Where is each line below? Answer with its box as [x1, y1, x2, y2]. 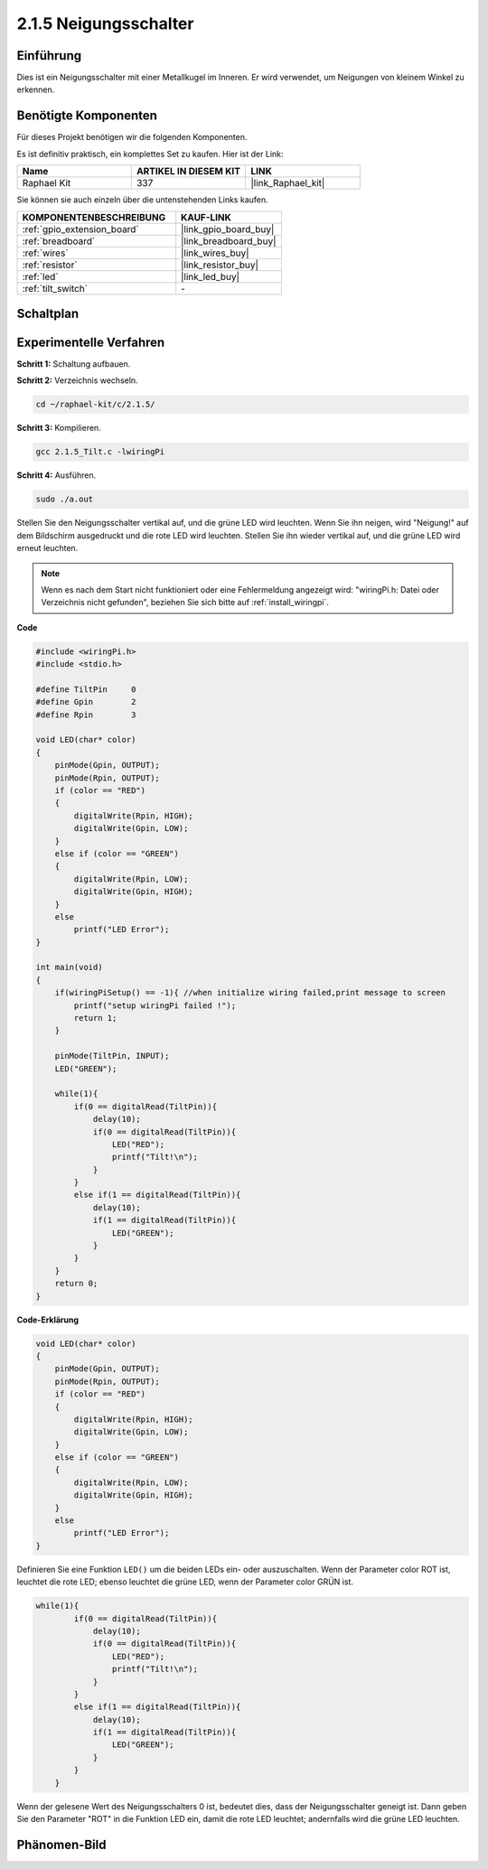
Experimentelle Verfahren [16, 334, 165, 350]
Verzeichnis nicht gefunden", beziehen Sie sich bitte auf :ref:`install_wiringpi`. [41, 597, 329, 608]
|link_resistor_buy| [181, 258, 259, 271]
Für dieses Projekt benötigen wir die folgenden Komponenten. [16, 132, 248, 143]
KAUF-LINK [181, 210, 232, 223]
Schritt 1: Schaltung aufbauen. [16, 359, 131, 369]
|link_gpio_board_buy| [181, 222, 275, 235]
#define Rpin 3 [35, 709, 136, 720]
